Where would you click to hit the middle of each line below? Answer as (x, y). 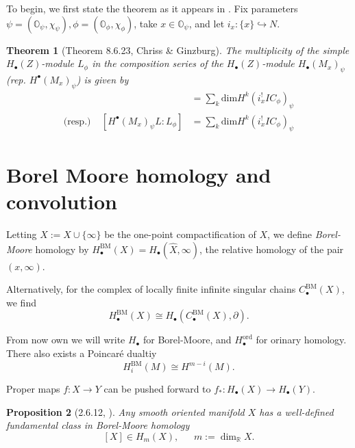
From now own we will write (66, 340)
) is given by (102, 79)
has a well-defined (296, 411)
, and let (207, 23)
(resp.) (77, 121)
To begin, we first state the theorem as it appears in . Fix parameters (152, 8)
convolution (62, 201)
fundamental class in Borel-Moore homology (98, 425)
